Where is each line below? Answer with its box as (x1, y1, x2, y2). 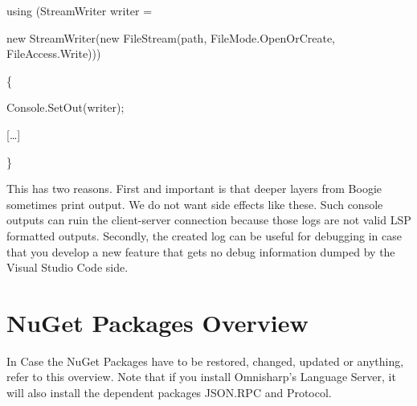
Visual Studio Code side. (6, 259, 129, 276)
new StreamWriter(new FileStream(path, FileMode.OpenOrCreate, (6, 29, 336, 46)
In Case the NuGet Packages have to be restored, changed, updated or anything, (6, 352, 404, 369)
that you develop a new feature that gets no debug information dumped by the (6, 243, 395, 260)
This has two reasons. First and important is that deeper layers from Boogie (6, 180, 382, 197)
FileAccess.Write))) (6, 45, 101, 62)
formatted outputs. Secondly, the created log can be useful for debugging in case (6, 227, 402, 244)
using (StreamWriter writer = (6, 2, 153, 18)
